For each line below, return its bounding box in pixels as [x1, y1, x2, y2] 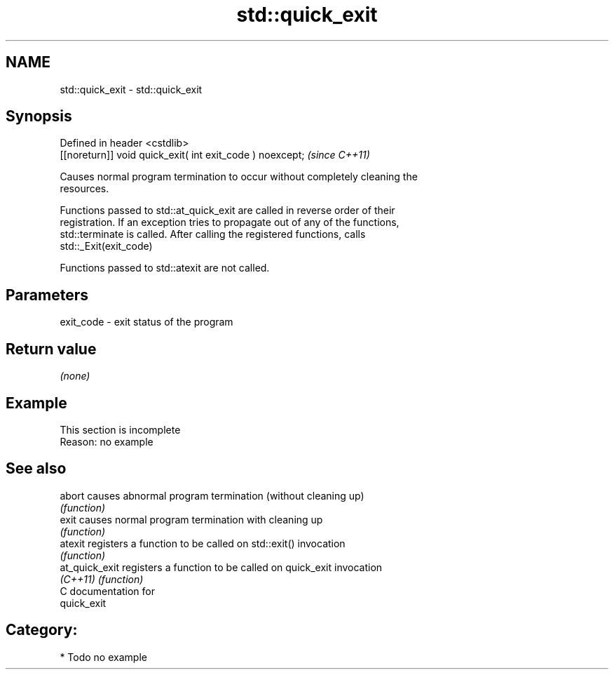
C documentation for [60, 584, 156, 597]
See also [6, 460, 67, 478]
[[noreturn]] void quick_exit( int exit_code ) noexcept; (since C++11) [60, 149, 370, 161]
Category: [6, 621, 78, 639]
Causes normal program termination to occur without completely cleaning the [60, 171, 418, 183]
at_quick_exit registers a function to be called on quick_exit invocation [60, 561, 383, 573]
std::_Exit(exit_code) [60, 240, 153, 253]
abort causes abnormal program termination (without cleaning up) [60, 489, 364, 502]
